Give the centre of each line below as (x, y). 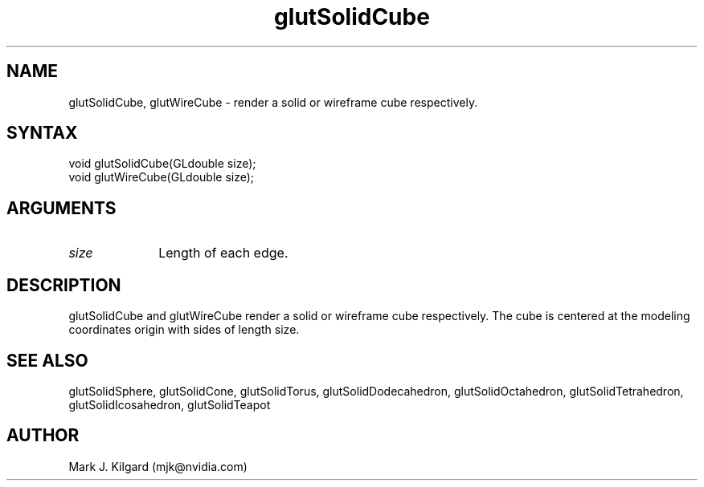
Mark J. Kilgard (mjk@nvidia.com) (158, 466)
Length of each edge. (223, 253)
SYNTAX (42, 133)
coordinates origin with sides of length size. (184, 330)
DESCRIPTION (64, 285)
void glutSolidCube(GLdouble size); (162, 164)
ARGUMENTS (61, 208)
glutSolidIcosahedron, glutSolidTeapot (170, 404)
